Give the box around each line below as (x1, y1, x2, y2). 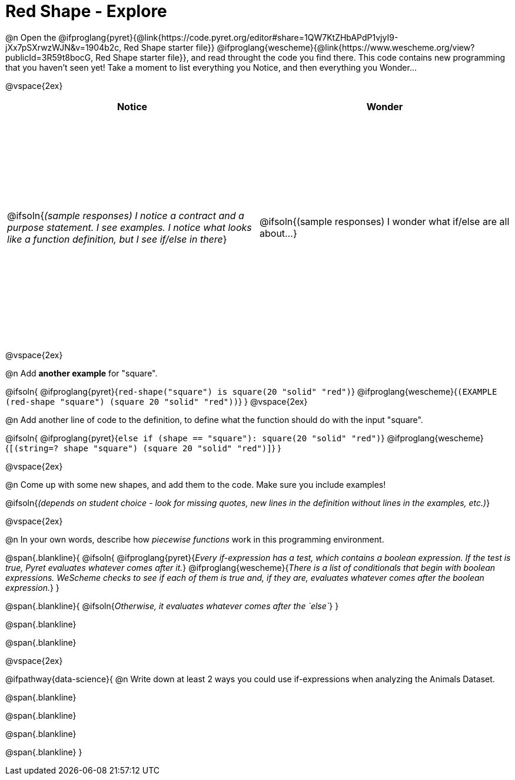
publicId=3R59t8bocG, (5, 52, 94, 62)
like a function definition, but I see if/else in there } (7, 233, 227, 245)
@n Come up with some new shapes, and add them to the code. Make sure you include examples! (5, 479, 386, 490)
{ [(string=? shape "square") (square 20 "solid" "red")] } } (5, 442, 281, 453)
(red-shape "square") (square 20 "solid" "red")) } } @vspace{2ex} (5, 396, 308, 406)
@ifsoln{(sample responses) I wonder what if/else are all (260, 215, 510, 227)
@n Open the (5, 32, 57, 42)
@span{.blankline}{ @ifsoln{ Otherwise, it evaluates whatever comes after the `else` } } (5, 600, 339, 611)
